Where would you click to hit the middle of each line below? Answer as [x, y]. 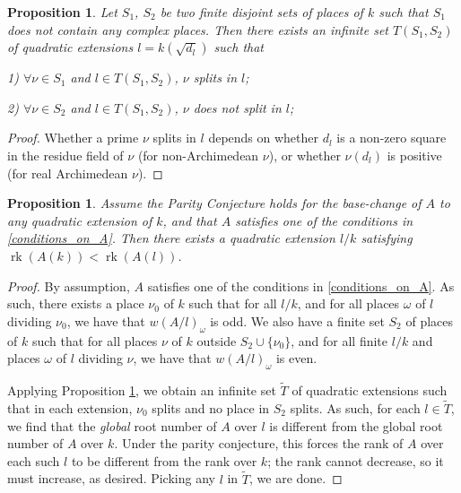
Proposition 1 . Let [62, 12]
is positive [414, 155]
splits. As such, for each [355, 407]
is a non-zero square [391, 138]
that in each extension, [70, 407]
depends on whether [264, 138]
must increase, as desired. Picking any [111, 478]
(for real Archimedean [68, 173]
